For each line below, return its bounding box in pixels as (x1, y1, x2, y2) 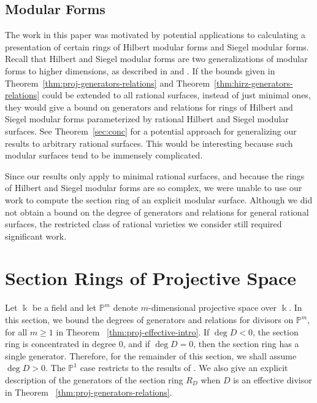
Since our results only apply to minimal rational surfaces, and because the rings (5, 169, 305, 182)
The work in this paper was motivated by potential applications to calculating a (5, 28, 305, 41)
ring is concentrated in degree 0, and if (5, 337, 150, 350)
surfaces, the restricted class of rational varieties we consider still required (5, 217, 282, 230)
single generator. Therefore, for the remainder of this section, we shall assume (5, 349, 297, 362)
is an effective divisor (233, 373, 312, 386)
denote (113, 301, 139, 314)
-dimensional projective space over (148, 301, 277, 314)
